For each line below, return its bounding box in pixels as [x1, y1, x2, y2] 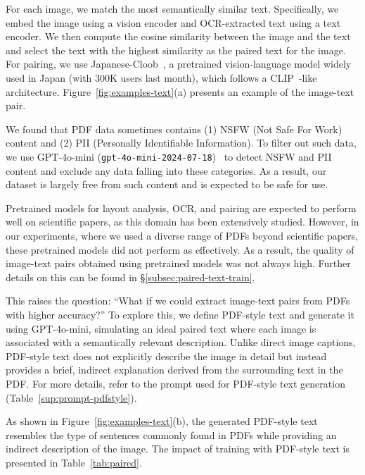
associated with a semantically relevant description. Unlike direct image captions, [6, 335, 356, 350]
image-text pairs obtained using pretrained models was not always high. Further [6, 256, 351, 271]
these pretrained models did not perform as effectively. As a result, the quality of [6, 242, 354, 257]
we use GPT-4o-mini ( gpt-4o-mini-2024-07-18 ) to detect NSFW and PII [6, 149, 332, 164]
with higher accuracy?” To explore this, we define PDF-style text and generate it [6, 307, 354, 321]
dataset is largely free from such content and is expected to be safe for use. [6, 177, 328, 192]
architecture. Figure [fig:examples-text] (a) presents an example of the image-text [6, 84, 354, 99]
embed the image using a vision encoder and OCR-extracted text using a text [6, 15, 341, 30]
